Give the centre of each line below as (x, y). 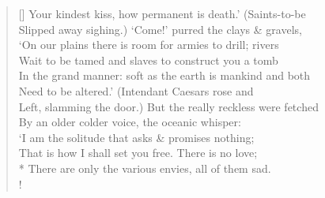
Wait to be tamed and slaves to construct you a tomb (148, 60)
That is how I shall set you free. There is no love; (138, 153)
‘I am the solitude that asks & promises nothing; (136, 137)
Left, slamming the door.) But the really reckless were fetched (168, 106)
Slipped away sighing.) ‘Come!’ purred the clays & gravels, (160, 29)
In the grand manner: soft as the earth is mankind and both (164, 75)
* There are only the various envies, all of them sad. (145, 168)
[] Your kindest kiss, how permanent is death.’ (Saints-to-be (162, 13)
